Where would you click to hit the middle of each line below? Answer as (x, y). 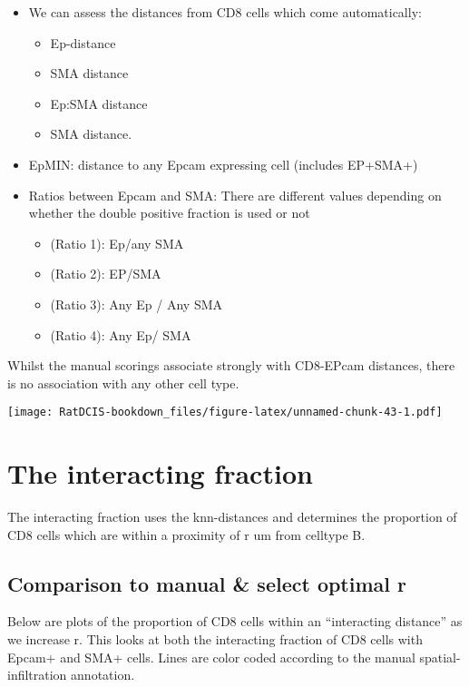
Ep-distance (83, 42)
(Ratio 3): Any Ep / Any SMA (136, 304)
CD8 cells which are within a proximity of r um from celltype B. (186, 534)
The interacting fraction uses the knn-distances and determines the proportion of (232, 517)
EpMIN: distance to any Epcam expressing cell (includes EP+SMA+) (223, 164)
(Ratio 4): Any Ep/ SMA (121, 334)
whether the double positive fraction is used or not (169, 213)
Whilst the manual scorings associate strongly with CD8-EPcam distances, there (231, 365)
